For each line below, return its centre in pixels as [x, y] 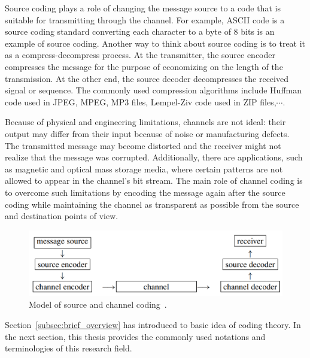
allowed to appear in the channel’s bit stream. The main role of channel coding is [154, 180]
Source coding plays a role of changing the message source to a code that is [143, 8]
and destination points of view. [62, 216]
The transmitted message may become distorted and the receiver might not [143, 145]
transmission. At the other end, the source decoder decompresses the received [147, 78]
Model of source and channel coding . [98, 304]
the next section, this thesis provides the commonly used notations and [135, 336]
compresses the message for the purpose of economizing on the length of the [144, 66]
